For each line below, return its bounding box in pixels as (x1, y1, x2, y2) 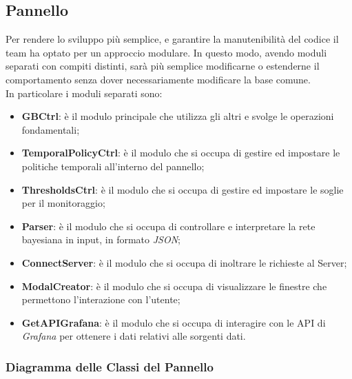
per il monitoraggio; (21, 196, 105, 210)
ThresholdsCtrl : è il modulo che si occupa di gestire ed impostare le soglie (21, 182, 344, 196)
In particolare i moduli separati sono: (6, 85, 163, 100)
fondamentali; (21, 122, 80, 136)
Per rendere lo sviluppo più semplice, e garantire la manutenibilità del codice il (6, 32, 339, 46)
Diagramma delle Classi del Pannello (6, 358, 214, 375)
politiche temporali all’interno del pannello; (21, 158, 205, 173)
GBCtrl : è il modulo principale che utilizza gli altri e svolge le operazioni (21, 109, 334, 123)
